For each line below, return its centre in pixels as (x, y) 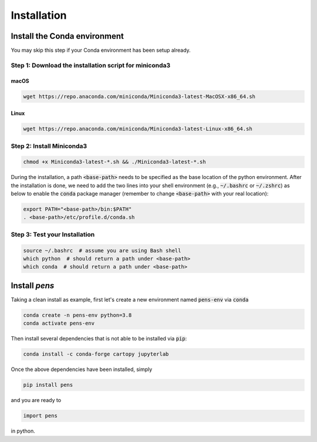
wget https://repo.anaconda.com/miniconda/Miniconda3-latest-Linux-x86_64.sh (138, 129)
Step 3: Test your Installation (53, 234)
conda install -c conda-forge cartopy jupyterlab (96, 354)
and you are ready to (36, 400)
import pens (41, 416)
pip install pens (48, 385)
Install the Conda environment (68, 36)
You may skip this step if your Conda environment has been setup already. (101, 50)
